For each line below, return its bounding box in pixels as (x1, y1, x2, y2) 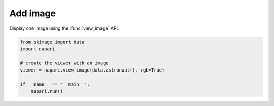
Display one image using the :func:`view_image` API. (9, 25, 119, 31)
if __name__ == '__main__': (20, 81, 90, 87)
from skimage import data (20, 39, 85, 45)
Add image (9, 8, 56, 19)
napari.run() (30, 89, 63, 94)
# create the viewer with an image (20, 60, 109, 66)
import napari (20, 46, 55, 52)
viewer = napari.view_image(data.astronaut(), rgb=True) (20, 67, 165, 73)
